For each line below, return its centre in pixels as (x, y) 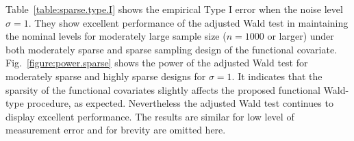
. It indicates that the (277, 76)
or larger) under (301, 36)
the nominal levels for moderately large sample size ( (116, 36)
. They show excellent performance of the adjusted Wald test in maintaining (188, 22)
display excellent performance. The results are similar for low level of (150, 116)
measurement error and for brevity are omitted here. (116, 130)
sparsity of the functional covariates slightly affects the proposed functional (163, 89)
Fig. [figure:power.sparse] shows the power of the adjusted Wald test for (157, 63)
